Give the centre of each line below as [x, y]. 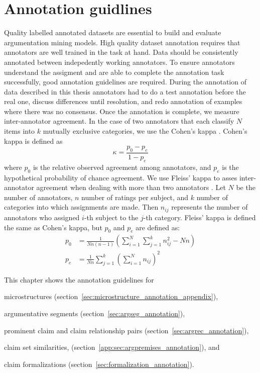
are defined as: [158, 227]
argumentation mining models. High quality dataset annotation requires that [122, 42]
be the [246, 187]
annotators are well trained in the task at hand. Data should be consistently [121, 52]
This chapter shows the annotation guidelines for [79, 279]
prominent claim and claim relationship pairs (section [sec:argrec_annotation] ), [126, 330]
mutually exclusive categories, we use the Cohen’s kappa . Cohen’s [145, 131]
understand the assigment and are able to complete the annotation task [114, 72]
